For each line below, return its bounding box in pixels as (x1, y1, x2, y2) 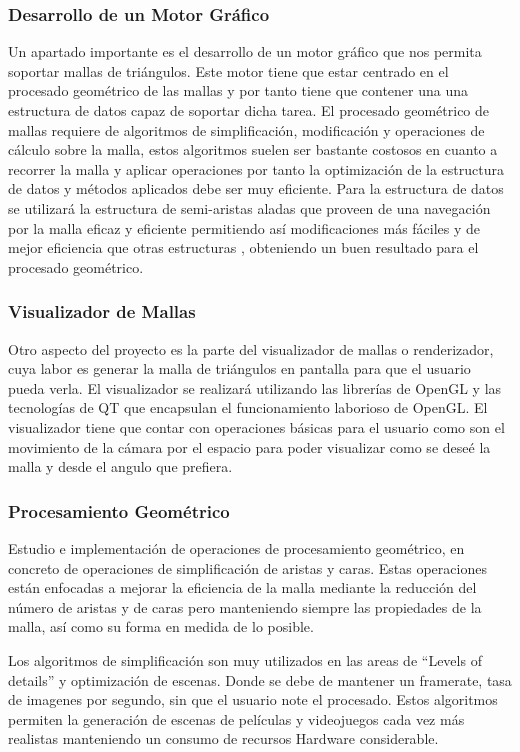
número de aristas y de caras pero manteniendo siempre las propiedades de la (8, 596, 482, 617)
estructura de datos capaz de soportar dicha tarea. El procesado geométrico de (8, 100, 490, 120)
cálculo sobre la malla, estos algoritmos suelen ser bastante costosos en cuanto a (8, 139, 498, 160)
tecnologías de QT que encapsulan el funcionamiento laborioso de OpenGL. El (8, 397, 488, 418)
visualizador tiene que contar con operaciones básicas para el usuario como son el (8, 416, 505, 437)
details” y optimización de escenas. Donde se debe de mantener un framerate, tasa (8, 669, 512, 690)
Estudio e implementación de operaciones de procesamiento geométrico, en (8, 537, 465, 558)
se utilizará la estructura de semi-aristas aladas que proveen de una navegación (8, 197, 491, 218)
